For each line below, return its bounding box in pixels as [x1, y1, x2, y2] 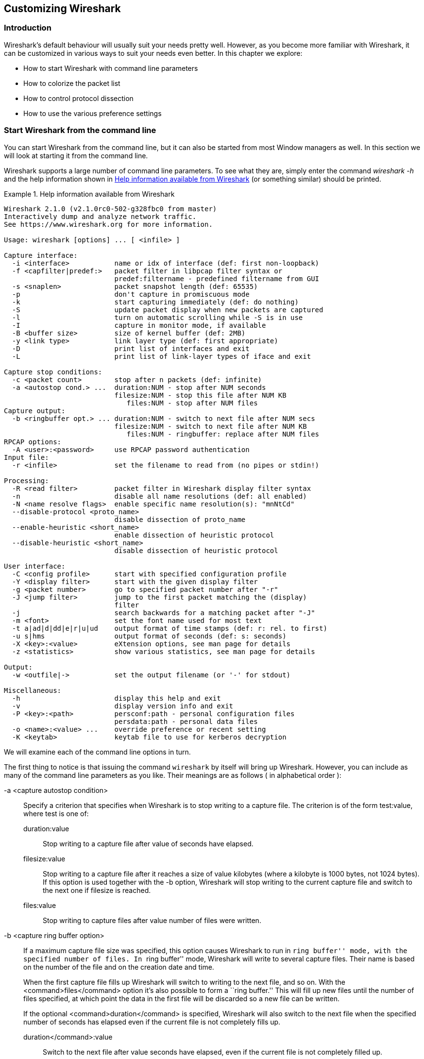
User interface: [4, 562, 66, 570]
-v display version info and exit [12, 702, 234, 710]
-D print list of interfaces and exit [12, 344, 250, 353]
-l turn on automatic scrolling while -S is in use [12, 313, 303, 321]
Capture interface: [4, 251, 78, 259]
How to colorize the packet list [23, 79, 120, 87]
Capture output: [4, 406, 66, 415]
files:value [23, 901, 56, 909]
